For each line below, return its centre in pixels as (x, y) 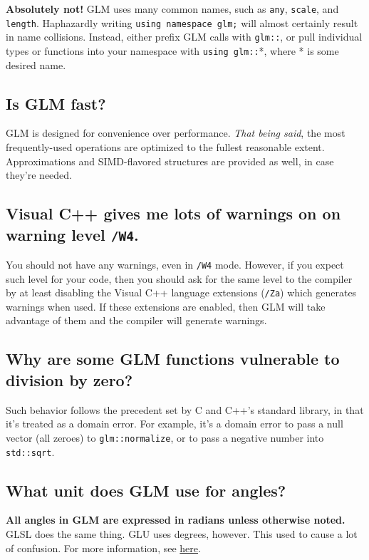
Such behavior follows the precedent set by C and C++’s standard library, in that (185, 409)
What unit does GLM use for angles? (146, 490)
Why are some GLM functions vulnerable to (173, 359)
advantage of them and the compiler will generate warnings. (136, 320)
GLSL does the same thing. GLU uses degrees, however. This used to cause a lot (182, 533)
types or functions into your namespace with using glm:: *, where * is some (172, 50)
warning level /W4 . (72, 234)
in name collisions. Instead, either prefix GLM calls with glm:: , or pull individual (184, 37)
